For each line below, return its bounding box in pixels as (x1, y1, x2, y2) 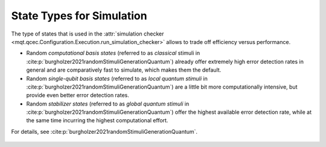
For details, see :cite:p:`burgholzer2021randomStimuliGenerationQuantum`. (11, 128, 198, 135)
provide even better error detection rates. (26, 92, 130, 99)
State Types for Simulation (11, 9, 147, 22)
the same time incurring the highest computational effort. (26, 117, 168, 124)
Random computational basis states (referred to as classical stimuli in (26, 49, 200, 57)
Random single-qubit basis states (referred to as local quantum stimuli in (26, 75, 208, 82)
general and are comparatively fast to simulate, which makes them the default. (26, 66, 222, 73)
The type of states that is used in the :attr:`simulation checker (11, 30, 164, 37)
